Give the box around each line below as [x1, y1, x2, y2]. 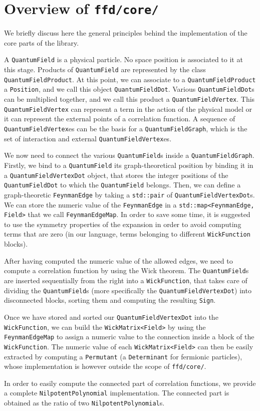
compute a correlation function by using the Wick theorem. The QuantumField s [4, 265, 249, 276]
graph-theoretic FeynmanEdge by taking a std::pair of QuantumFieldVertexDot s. [4, 189, 255, 199]
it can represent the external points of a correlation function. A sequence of [4, 113, 235, 124]
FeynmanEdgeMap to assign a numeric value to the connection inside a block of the [4, 331, 254, 342]
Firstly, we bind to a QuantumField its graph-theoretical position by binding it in [4, 159, 253, 170]
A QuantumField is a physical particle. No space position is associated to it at [4, 54, 243, 65]
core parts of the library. [4, 37, 79, 48]
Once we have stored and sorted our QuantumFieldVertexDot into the [4, 311, 218, 322]
